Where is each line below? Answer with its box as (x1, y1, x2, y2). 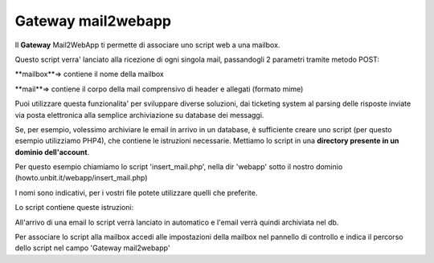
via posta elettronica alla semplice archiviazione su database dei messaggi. (14, 110, 264, 119)
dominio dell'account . (14, 147, 90, 156)
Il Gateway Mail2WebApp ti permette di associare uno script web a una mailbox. (14, 40, 280, 50)
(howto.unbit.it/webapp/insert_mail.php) (14, 173, 148, 183)
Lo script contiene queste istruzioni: (14, 203, 134, 212)
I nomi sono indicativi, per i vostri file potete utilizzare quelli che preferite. (14, 188, 258, 197)
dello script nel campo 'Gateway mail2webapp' (14, 243, 170, 253)
